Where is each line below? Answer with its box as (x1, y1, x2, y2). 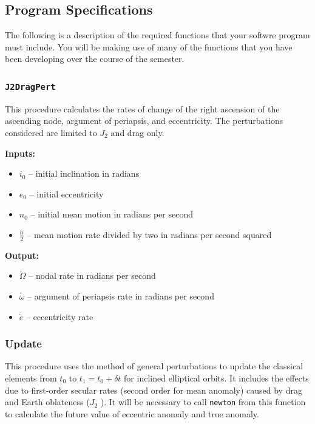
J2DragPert (5, 81, 56, 92)
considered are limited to (5, 126, 97, 138)
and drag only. (110, 126, 164, 138)
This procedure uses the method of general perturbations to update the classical (5, 360, 303, 372)
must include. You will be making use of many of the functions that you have (5, 40, 293, 53)
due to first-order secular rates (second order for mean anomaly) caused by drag (5, 383, 302, 396)
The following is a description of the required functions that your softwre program (5, 29, 310, 41)
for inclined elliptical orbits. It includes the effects (124, 371, 309, 384)
